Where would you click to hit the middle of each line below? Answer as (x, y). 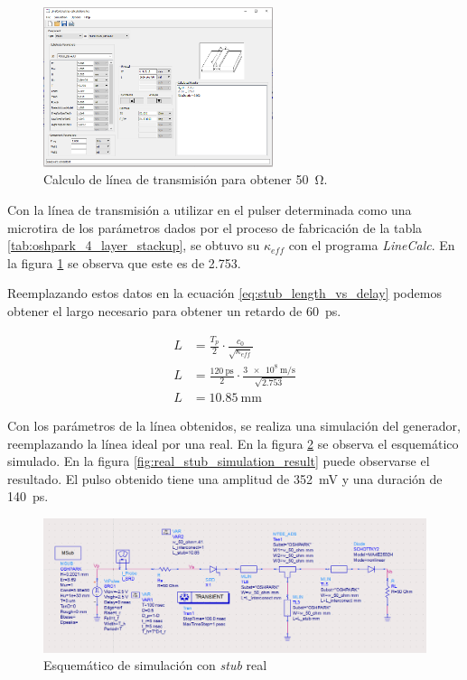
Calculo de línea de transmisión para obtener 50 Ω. (186, 179)
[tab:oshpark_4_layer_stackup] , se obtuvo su (134, 245)
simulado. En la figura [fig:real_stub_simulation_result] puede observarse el (219, 461)
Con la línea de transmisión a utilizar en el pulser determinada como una (210, 210)
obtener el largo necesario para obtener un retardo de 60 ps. (174, 311)
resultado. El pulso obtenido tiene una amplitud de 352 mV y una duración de (225, 478)
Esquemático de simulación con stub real (155, 665)
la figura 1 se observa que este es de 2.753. (124, 262)
